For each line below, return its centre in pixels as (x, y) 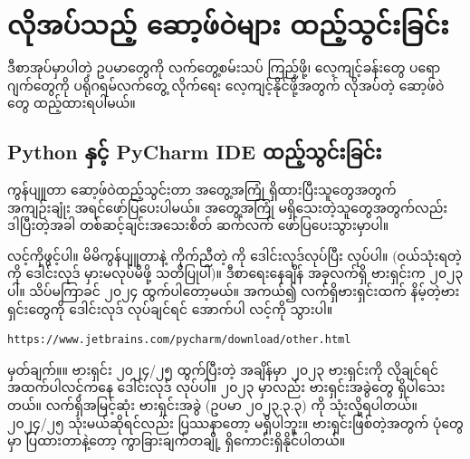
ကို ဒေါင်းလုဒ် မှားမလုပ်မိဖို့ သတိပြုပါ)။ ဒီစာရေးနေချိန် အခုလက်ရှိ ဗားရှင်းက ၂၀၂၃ (235, 273)
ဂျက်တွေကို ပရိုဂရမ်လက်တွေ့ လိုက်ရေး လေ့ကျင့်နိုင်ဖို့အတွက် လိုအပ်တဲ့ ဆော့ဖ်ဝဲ (226, 85)
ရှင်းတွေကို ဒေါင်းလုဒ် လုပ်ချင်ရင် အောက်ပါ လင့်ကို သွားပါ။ (170, 308)
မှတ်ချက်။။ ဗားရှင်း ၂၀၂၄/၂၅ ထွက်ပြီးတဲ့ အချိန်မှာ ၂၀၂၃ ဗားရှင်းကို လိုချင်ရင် (223, 369)
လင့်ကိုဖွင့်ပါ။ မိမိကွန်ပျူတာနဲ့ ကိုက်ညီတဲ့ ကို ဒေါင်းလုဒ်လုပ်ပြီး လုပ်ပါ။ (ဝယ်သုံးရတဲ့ (235, 255)
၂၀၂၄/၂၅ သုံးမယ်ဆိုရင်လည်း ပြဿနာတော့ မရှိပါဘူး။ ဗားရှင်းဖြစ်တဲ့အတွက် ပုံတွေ (235, 422)
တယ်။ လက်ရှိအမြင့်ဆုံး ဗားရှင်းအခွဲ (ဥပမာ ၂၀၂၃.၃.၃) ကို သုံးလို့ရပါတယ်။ (212, 405)
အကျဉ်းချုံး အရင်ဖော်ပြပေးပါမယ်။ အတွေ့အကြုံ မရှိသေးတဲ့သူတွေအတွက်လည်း (228, 207)
